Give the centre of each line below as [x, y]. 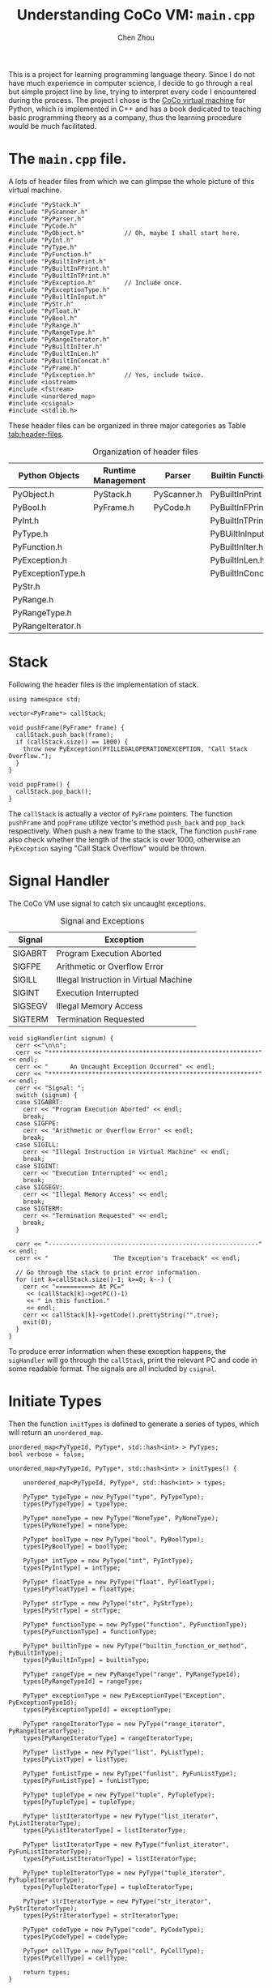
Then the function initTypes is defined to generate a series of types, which [134, 1424]
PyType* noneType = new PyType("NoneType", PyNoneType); [121, 1518]
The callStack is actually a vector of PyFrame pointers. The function [121, 813]
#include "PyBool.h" [43, 318]
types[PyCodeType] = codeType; [76, 1937]
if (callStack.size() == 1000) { [72, 742]
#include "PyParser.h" [47, 219]
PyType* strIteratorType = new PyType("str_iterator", [117, 1901]
